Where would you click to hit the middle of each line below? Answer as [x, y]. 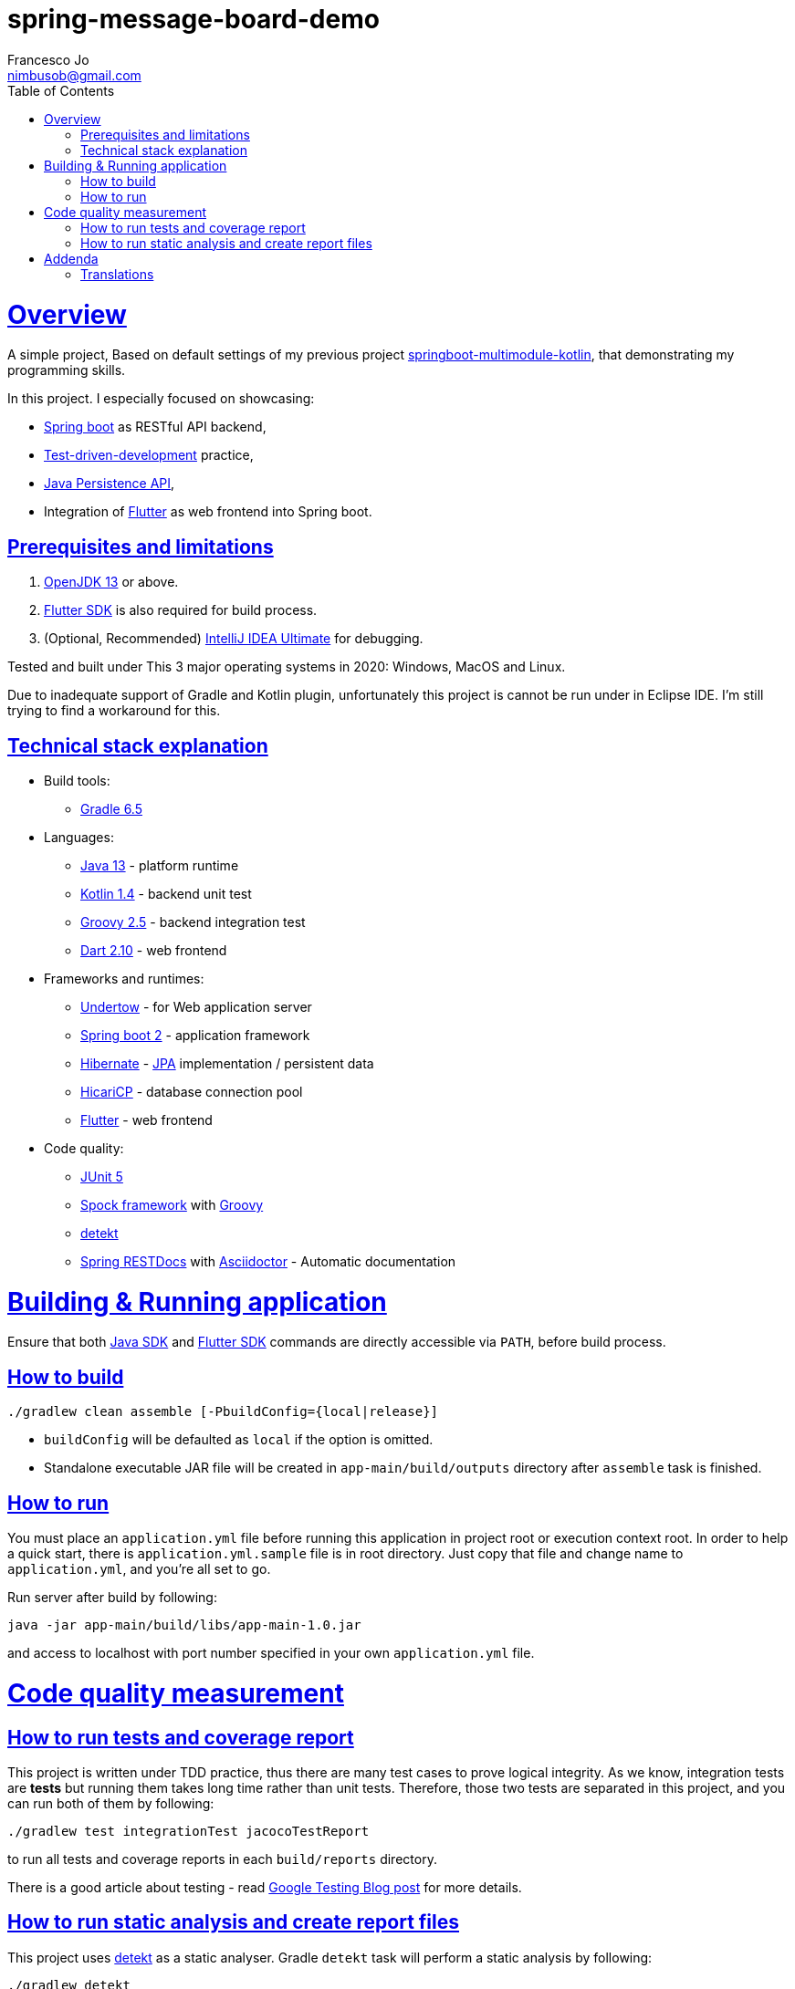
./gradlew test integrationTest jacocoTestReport [188, 1832]
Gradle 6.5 [111, 808]
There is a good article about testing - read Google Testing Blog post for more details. [265, 1888]
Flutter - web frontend [146, 1119]
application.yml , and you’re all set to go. [139, 1569]
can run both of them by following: [111, 1804]
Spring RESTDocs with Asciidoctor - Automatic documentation [268, 1261]
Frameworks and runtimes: [124, 978]
